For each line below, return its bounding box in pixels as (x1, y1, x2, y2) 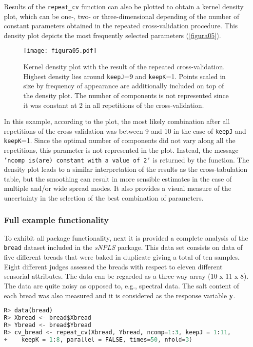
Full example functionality (4, 213, 109, 225)
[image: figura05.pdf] (23, 47, 97, 55)
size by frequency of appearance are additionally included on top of (23, 81, 224, 91)
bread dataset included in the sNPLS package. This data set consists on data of (4, 242, 243, 252)
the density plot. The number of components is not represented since (23, 90, 229, 100)
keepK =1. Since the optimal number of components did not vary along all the (4, 135, 235, 145)
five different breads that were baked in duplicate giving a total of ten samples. (4, 252, 240, 262)
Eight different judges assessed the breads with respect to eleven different (4, 261, 223, 271)
